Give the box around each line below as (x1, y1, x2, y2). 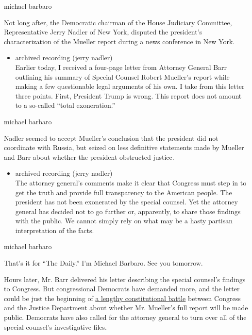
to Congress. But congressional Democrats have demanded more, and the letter (4, 284, 240, 294)
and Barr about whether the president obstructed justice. (4, 151, 174, 162)
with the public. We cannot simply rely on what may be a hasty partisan (15, 216, 233, 226)
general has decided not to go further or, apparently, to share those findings (15, 206, 241, 216)
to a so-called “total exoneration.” (15, 100, 116, 110)
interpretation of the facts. (15, 225, 94, 235)
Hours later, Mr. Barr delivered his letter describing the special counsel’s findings (4, 274, 246, 284)
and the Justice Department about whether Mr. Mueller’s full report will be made (4, 302, 248, 313)
